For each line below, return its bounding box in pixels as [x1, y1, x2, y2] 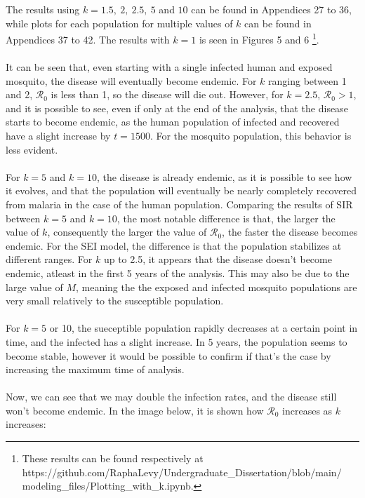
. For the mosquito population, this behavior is [150, 128, 352, 142]
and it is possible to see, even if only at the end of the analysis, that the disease [6, 100, 348, 115]
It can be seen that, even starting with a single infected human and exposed [6, 60, 333, 74]
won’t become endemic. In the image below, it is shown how [6, 403, 264, 417]
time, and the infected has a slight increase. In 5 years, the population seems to [6, 334, 347, 349]
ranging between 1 [268, 73, 347, 88]
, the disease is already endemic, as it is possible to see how [96, 169, 352, 184]
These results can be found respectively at [22, 451, 204, 466]
